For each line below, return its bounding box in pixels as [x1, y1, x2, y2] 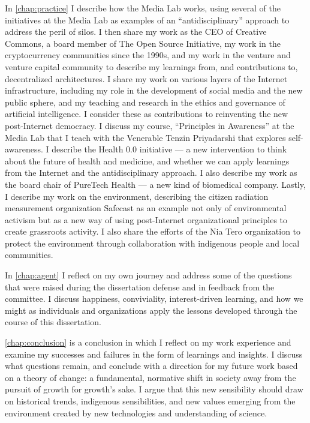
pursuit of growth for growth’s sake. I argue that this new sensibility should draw [5, 383, 303, 395]
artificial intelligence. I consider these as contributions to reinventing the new [5, 107, 288, 120]
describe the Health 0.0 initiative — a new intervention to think [52, 143, 287, 155]
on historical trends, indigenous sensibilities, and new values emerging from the [5, 395, 296, 407]
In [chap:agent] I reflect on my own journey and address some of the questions [5, 269, 292, 281]
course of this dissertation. [5, 316, 101, 328]
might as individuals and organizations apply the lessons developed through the [5, 304, 297, 316]
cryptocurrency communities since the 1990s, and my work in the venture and [5, 49, 291, 61]
